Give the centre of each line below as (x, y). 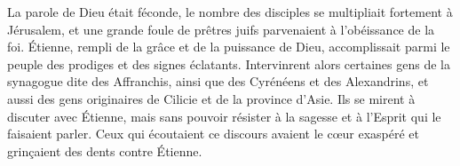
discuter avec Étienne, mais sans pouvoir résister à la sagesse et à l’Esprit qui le (224, 116)
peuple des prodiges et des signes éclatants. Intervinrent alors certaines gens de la (229, 63)
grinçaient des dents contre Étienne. (105, 150)
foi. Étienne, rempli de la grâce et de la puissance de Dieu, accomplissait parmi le (229, 47)
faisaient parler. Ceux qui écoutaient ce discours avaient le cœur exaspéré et (214, 134)
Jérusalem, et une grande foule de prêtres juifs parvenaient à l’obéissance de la (221, 29)
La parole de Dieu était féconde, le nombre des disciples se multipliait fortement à (230, 12)
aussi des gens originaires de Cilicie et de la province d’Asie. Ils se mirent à (211, 98)
